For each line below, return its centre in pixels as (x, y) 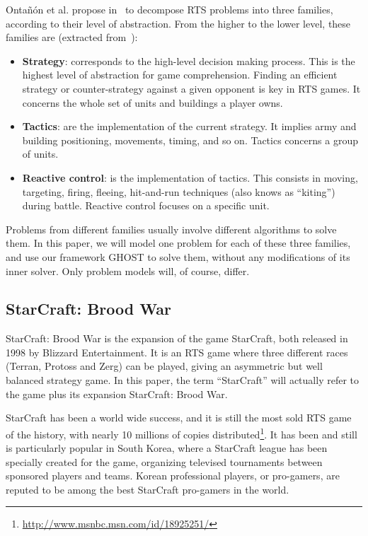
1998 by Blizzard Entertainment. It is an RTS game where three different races (177, 352)
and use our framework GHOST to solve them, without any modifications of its (178, 256)
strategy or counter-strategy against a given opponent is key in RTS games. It (191, 88)
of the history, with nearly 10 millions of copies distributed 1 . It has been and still (182, 433)
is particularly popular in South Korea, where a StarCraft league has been (167, 448)
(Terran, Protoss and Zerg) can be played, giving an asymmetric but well (164, 366)
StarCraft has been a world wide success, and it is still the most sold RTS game (179, 418)
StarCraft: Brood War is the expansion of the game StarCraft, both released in (177, 338)
